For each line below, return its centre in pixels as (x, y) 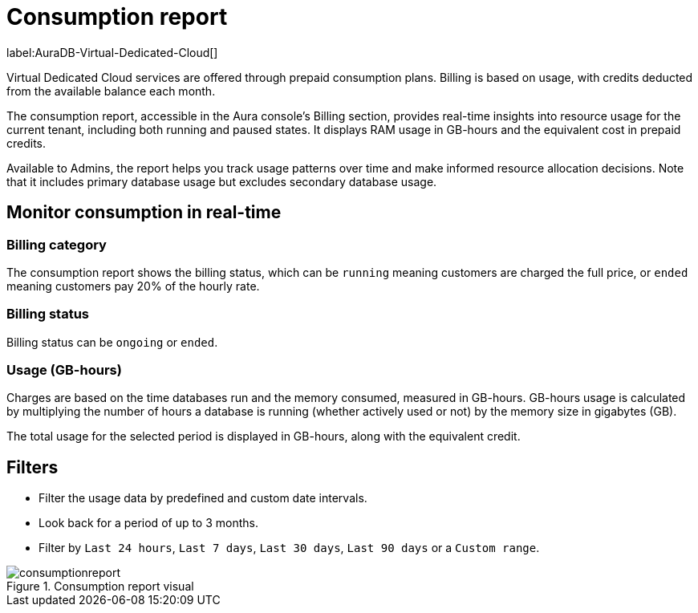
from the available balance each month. (111, 91)
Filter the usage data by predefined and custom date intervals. (203, 498)
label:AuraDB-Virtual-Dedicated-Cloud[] (112, 52)
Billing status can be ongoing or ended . (112, 342)
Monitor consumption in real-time (144, 213)
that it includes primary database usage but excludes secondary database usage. (222, 181)
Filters (32, 467)
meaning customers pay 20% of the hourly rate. (133, 286)
